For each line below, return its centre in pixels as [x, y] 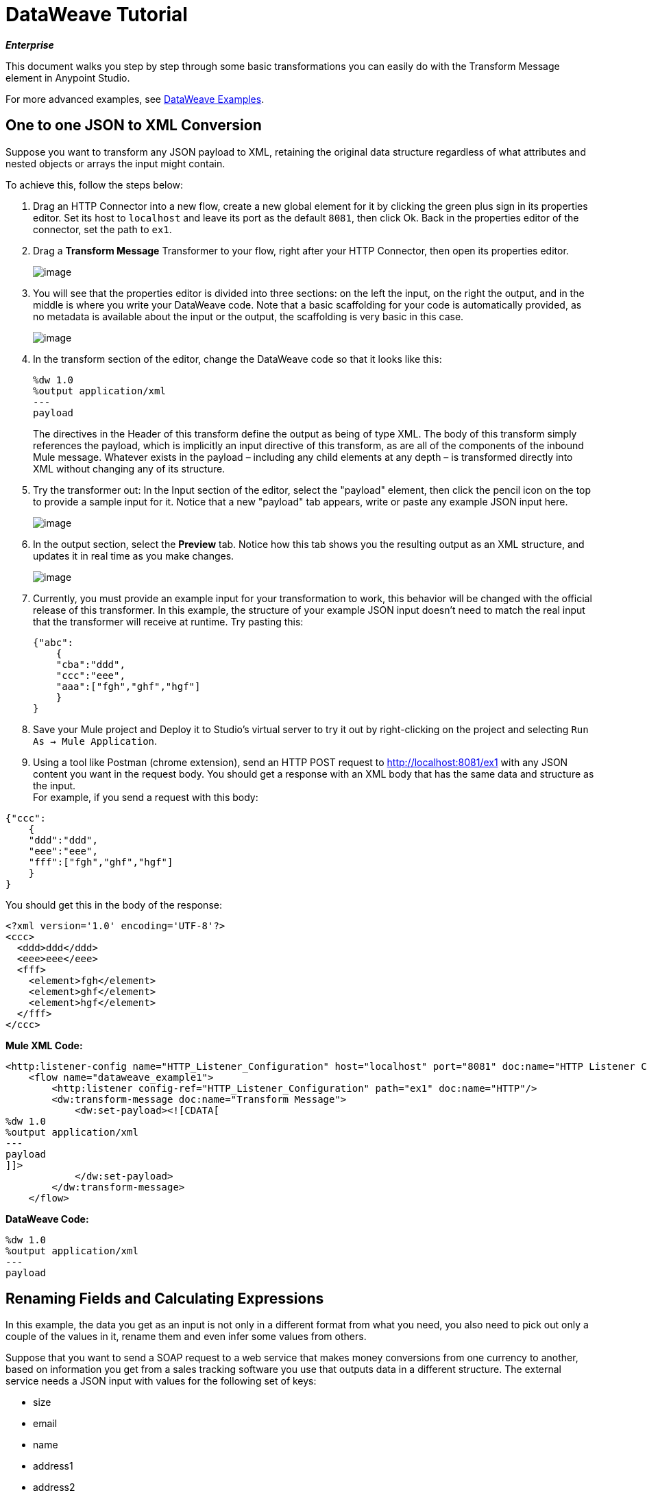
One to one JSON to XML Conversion [134, 125]
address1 [53, 1466]
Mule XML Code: [44, 1045]
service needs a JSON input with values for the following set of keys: [161, 1381]
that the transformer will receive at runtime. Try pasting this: [168, 621]
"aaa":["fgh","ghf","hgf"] [128, 686]
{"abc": [53, 642]
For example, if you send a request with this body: [146, 797]
